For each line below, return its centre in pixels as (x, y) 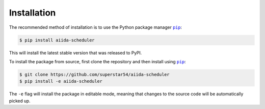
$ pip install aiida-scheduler (57, 40)
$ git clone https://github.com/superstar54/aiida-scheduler (94, 74)
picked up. (20, 101)
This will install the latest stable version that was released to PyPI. (76, 53)
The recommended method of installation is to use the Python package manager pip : (95, 27)
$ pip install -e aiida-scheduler (61, 81)
